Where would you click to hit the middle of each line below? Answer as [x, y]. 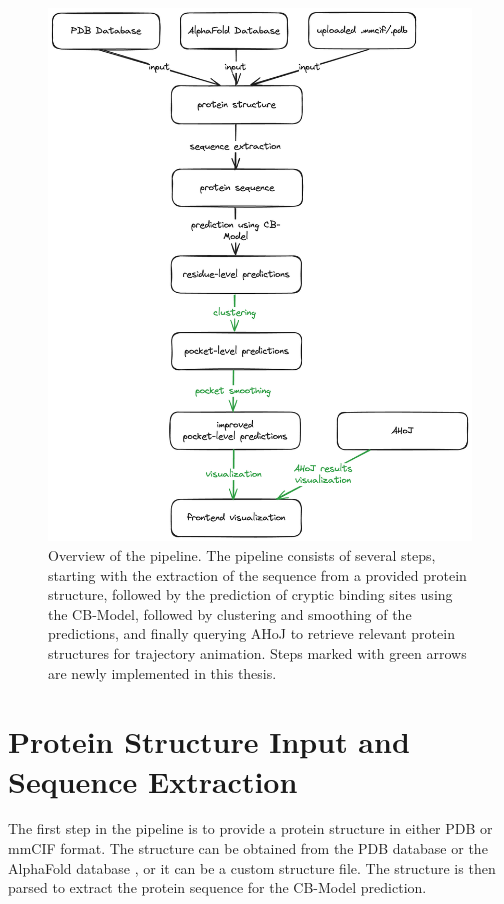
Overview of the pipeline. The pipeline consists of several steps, [242, 554]
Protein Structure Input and [209, 741]
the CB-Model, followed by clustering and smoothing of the [230, 613]
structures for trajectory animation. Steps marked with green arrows [257, 652]
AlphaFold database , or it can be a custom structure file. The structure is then [252, 867]
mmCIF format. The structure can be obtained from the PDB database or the [248, 848]
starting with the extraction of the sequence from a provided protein [257, 574]
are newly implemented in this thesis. [162, 672]
